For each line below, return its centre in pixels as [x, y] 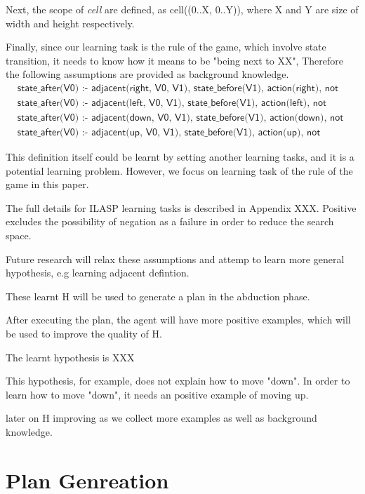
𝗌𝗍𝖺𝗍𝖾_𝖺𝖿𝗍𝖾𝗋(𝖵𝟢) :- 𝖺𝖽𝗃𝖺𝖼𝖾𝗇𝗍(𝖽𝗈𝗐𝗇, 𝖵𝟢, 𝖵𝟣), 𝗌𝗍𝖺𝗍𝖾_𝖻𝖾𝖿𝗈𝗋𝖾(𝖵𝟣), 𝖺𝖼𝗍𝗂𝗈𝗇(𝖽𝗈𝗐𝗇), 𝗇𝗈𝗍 [180, 118]
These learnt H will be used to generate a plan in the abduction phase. [158, 296]
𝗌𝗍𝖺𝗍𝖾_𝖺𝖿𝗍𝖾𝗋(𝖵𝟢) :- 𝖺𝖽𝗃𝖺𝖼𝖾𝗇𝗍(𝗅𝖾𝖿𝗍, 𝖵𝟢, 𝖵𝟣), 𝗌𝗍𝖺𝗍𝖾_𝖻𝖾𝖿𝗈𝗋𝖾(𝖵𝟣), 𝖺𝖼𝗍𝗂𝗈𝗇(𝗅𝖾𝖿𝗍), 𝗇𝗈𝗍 [172, 104]
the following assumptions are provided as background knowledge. [147, 74]
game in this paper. [47, 184]
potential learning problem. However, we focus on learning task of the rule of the [179, 170]
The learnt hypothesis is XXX [70, 357]
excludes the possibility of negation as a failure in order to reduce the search [170, 221]
